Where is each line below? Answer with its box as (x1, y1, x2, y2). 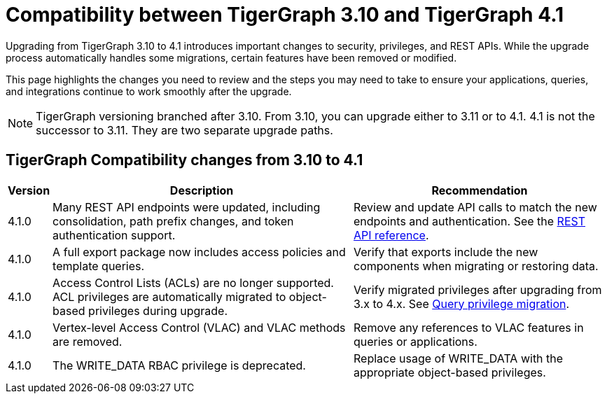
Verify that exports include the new (354, 244, 538, 259)
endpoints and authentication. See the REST (354, 213, 586, 228)
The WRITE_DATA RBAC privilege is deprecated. (53, 358, 306, 372)
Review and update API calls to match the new (354, 199, 597, 214)
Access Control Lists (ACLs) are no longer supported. (53, 275, 334, 290)
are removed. (53, 334, 123, 349)
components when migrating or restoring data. (354, 258, 599, 273)
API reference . (354, 227, 429, 242)
